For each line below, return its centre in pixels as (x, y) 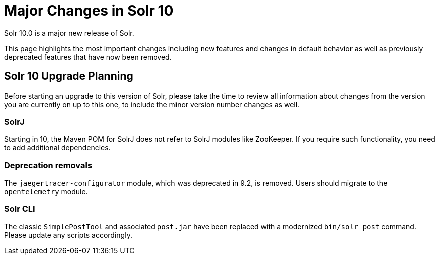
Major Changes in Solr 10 (89, 11)
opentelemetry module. (46, 192)
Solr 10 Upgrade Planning (69, 76)
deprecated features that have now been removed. (88, 57)
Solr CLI (20, 209)
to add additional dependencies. (57, 148)
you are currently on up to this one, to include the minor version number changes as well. (152, 104)
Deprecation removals (48, 165)
